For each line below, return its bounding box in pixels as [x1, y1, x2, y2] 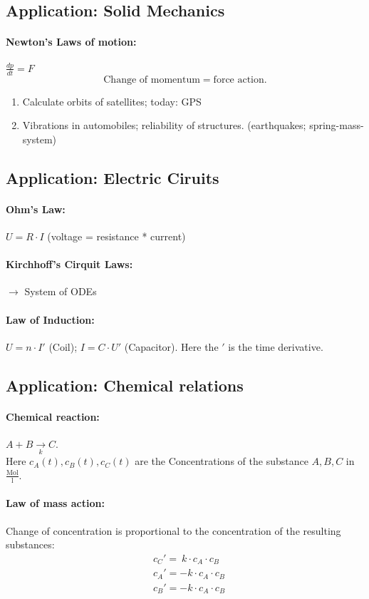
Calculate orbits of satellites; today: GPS [22, 93, 202, 108]
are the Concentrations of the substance [135, 454, 308, 469]
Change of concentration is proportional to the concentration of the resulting [6, 523, 341, 538]
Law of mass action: [6, 496, 105, 511]
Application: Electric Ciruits [6, 166, 219, 188]
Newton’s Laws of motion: [6, 34, 137, 49]
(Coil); [48, 339, 78, 354]
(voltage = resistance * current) [47, 229, 186, 244]
